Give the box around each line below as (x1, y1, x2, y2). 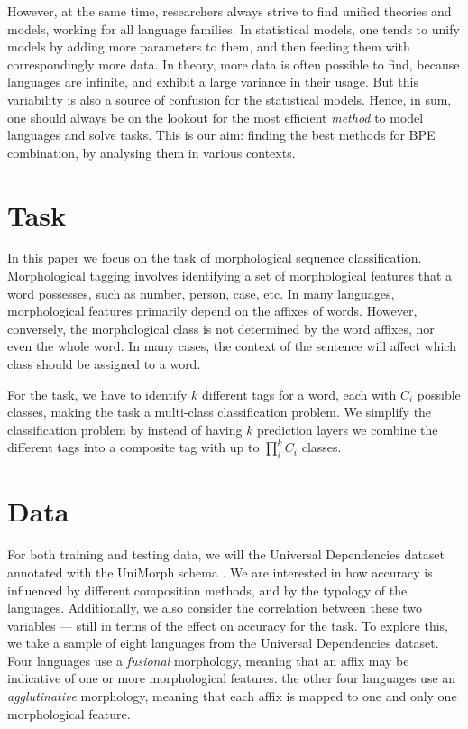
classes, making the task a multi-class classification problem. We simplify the (7, 402, 432, 421)
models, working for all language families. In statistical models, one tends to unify (7, 19, 460, 38)
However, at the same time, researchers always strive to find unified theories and (7, 2, 452, 20)
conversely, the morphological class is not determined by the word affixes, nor (7, 318, 435, 337)
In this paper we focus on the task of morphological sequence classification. (7, 248, 422, 267)
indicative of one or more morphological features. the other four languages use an (7, 669, 456, 687)
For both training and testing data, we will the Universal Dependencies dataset (7, 545, 445, 564)
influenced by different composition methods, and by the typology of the (7, 580, 408, 599)
